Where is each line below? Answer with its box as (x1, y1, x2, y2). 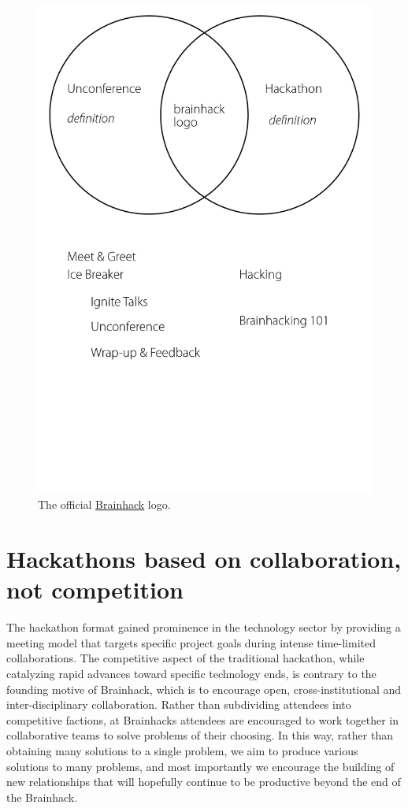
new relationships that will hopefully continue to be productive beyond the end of (6, 773, 401, 790)
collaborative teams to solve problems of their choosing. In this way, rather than (6, 727, 393, 743)
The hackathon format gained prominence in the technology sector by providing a (6, 619, 401, 636)
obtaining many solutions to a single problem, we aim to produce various (6, 743, 358, 758)
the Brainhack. (6, 788, 78, 805)
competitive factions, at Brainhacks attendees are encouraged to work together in (6, 711, 399, 728)
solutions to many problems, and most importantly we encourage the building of (6, 758, 395, 774)
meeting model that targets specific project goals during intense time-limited (6, 634, 376, 650)
